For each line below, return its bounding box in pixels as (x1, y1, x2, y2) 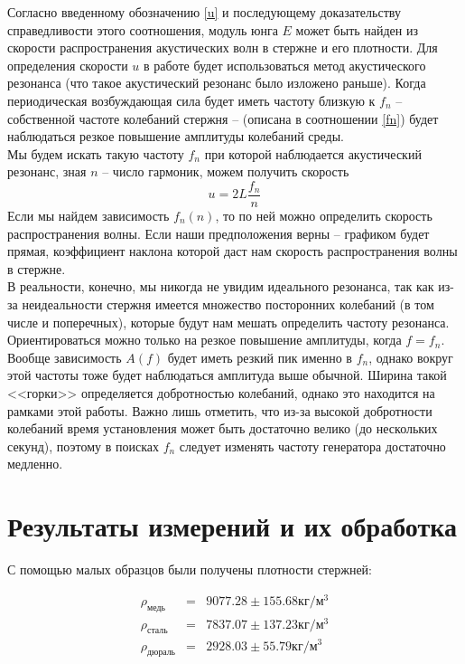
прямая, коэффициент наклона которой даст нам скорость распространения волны (7, 242, 458, 261)
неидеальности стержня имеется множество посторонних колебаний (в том (22, 294, 434, 313)
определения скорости (7, 55, 128, 74)
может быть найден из (295, 20, 419, 39)
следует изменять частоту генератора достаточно (179, 436, 446, 455)
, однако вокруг (368, 347, 453, 366)
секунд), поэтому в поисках (7, 436, 159, 455)
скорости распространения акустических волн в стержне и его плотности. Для (7, 38, 438, 57)
